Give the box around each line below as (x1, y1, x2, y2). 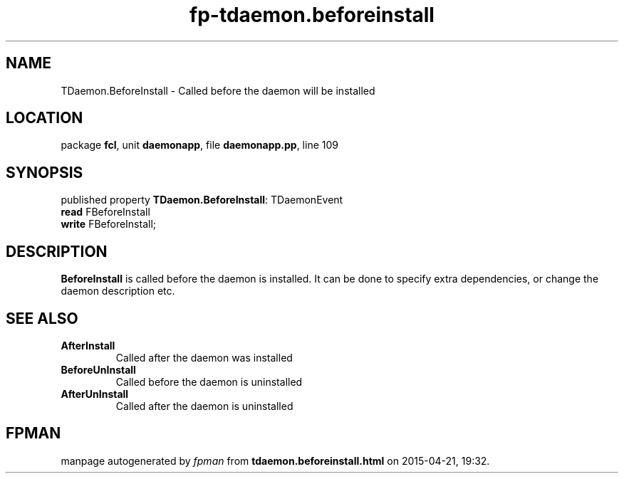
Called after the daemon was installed (115, 351, 293, 364)
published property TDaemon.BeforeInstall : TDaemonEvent (61, 194, 343, 206)
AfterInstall (61, 339, 115, 352)
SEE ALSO (6, 309, 78, 327)
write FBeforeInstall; (61, 218, 157, 231)
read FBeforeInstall (61, 206, 150, 219)
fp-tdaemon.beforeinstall (189, 3, 435, 27)
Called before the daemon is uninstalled (115, 375, 303, 388)
